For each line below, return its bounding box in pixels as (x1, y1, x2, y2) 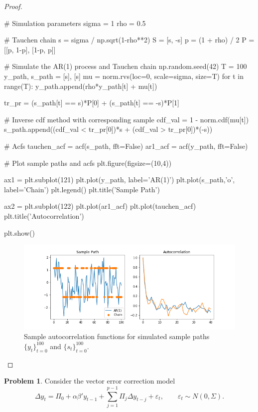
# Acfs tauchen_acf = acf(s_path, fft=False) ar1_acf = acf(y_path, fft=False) (4, 140, 248, 151)
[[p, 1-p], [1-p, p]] (4, 44, 56, 54)
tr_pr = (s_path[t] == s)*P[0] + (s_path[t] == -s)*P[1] (4, 97, 179, 108)
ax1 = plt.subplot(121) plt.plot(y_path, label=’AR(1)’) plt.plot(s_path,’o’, (4, 174, 235, 185)
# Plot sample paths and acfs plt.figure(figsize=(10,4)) (4, 157, 172, 168)
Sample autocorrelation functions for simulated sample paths (24, 331, 210, 342)
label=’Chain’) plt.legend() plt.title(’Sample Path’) (4, 184, 160, 194)
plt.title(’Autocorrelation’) (4, 210, 84, 221)
